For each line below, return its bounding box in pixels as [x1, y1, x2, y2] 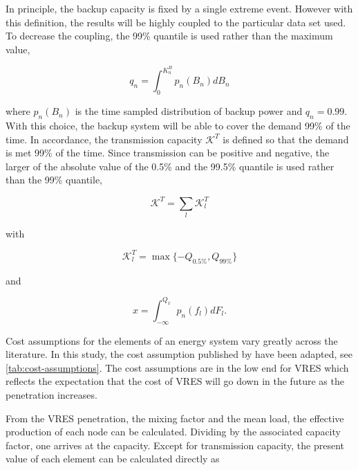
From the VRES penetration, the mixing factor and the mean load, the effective [6, 410, 344, 425]
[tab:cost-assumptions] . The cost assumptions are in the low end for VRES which [6, 360, 349, 374]
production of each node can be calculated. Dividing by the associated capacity [6, 424, 341, 439]
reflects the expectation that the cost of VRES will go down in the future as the [6, 374, 344, 388]
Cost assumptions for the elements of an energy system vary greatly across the [6, 333, 338, 347]
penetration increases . [6, 387, 97, 401]
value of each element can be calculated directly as [6, 451, 220, 466]
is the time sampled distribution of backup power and [75, 104, 303, 118]
